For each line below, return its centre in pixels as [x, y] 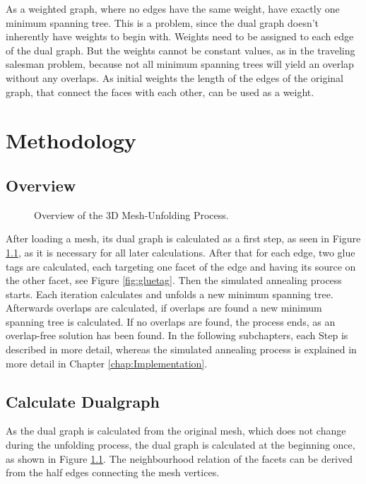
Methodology [71, 140]
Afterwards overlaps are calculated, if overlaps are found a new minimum [164, 308]
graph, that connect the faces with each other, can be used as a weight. [160, 92]
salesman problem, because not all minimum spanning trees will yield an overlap [180, 64]
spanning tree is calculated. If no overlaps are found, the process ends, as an [171, 321]
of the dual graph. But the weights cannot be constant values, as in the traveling [181, 50]
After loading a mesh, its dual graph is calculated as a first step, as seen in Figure [183, 238]
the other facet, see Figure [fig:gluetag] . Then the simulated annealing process [174, 280]
